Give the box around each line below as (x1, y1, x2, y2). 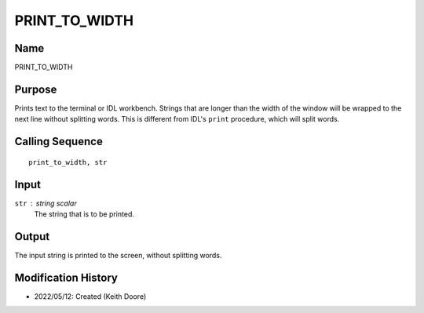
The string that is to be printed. (34, 209, 135, 219)
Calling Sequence (14, 135, 104, 148)
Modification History (14, 271, 118, 284)
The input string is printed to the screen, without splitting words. (14, 250, 222, 260)
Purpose (14, 82, 57, 96)
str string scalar (14, 198, 78, 208)
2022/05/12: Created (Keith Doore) (34, 291, 147, 301)
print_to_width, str (28, 158, 108, 166)
